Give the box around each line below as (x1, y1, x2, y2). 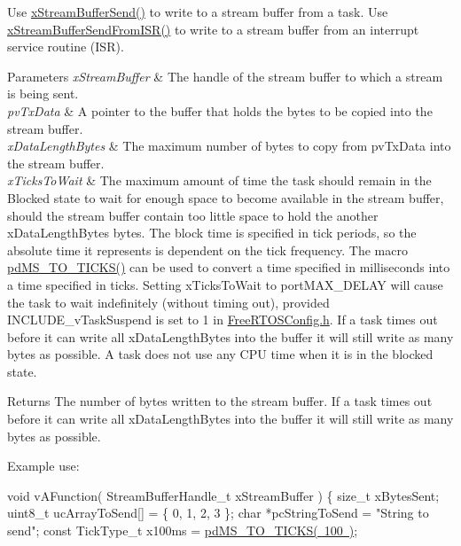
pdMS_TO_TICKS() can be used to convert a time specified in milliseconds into (7, 258, 450, 277)
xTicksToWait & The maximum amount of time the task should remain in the (7, 171, 432, 190)
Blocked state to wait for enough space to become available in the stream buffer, (7, 188, 444, 207)
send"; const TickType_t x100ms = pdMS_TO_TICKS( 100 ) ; (7, 521, 358, 540)
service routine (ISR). (7, 37, 124, 56)
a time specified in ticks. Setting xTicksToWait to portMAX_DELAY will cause (7, 275, 443, 293)
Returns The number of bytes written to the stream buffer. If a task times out (7, 392, 433, 410)
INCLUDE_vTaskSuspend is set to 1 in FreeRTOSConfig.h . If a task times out (7, 310, 438, 329)
